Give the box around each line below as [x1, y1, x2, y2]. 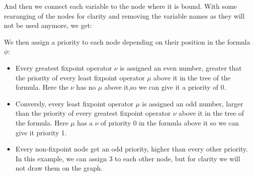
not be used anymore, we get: [4, 20, 92, 30]
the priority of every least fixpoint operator [15, 72, 145, 82]
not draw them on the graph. [15, 163, 103, 173]
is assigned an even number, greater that [119, 62, 242, 73]
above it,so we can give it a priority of [104, 82, 219, 92]
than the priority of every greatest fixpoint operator [15, 108, 171, 118]
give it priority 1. [15, 127, 67, 137]
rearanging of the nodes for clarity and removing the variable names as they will [4, 10, 245, 21]
